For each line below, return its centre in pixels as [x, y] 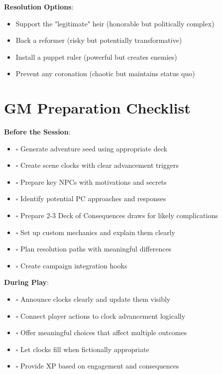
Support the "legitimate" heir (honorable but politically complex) [115, 23]
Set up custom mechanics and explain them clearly [98, 232]
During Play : [27, 282]
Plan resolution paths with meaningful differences [96, 249]
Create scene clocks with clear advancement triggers [100, 165]
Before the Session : [37, 132]
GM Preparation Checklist [97, 108]
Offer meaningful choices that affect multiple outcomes [104, 332]
